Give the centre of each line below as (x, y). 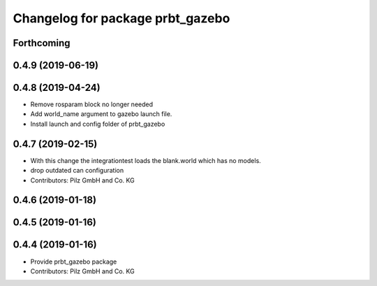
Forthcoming (42, 43)
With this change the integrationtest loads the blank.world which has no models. (146, 160)
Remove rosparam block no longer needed (92, 104)
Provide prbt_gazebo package (74, 262)
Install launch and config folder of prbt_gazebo (98, 124)
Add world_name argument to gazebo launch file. (101, 114)
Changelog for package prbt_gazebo (121, 18)
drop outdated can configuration (77, 171)
